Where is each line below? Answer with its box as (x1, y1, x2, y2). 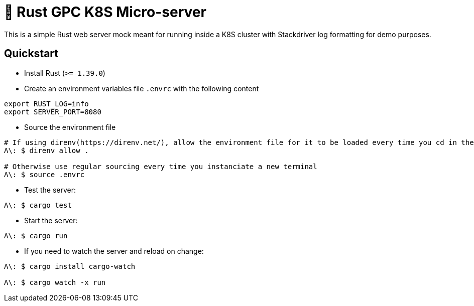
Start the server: (24, 216, 78, 225)
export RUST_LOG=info (4, 99, 89, 108)
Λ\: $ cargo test (4, 201, 72, 209)
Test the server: (24, 185, 76, 194)
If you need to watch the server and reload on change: (24, 246, 204, 255)
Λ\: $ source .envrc (4, 170, 85, 179)
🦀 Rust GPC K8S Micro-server (4, 4, 206, 21)
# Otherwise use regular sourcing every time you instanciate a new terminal (4, 162, 317, 171)
